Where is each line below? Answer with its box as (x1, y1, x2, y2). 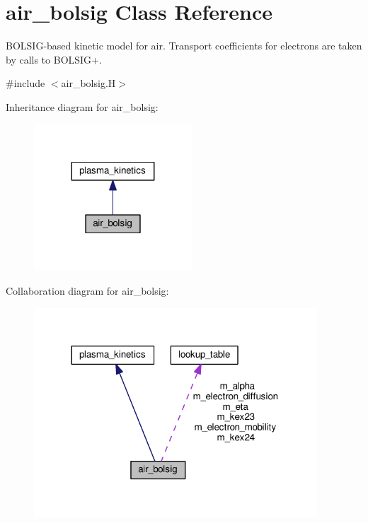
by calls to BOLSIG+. (6, 52, 102, 66)
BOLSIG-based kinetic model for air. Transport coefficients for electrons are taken (6, 38, 362, 53)
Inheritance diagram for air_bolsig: (6, 99, 159, 114)
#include (6, 76, 45, 90)
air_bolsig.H (61, 76, 116, 90)
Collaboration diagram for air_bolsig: (6, 283, 169, 298)
